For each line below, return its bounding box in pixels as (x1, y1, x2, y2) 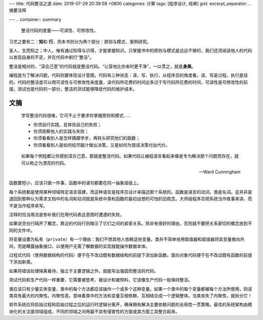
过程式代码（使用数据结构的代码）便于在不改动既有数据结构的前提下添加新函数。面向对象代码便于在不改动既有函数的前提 (9, 252, 252, 258)
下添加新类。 (9, 259, 35, 265)
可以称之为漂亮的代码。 (21, 160, 68, 166)
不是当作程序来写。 (9, 202, 48, 208)
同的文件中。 (9, 227, 35, 233)
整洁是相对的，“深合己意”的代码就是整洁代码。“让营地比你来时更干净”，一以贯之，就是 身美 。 (9, 63, 196, 69)
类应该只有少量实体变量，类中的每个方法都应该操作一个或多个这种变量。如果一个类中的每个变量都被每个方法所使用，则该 (9, 286, 252, 292)
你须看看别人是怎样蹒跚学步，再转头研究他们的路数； (33, 135, 140, 141)
